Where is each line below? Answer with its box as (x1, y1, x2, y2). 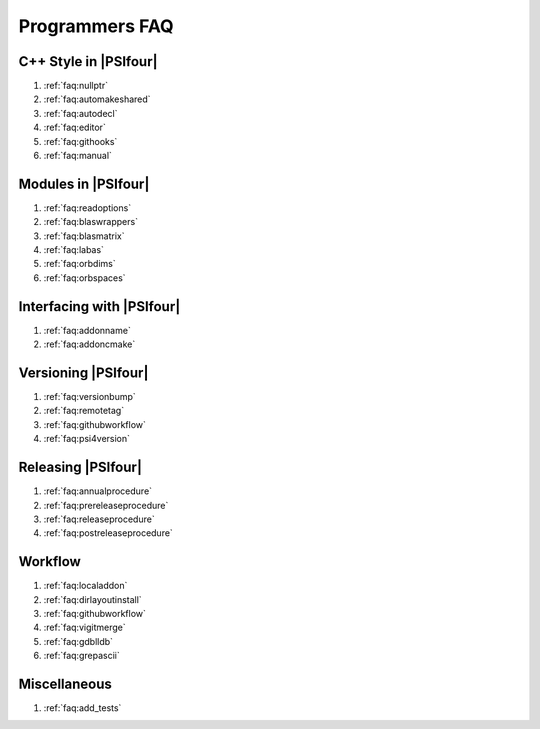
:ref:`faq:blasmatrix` (43, 230, 125, 242)
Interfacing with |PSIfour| (18, 298, 181, 315)
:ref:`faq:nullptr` (43, 80, 109, 92)
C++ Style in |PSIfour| (18, 53, 159, 70)
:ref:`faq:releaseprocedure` (43, 513, 155, 525)
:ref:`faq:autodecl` (43, 107, 119, 119)
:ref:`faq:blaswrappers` (43, 216, 139, 228)
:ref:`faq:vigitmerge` (43, 621, 126, 634)
